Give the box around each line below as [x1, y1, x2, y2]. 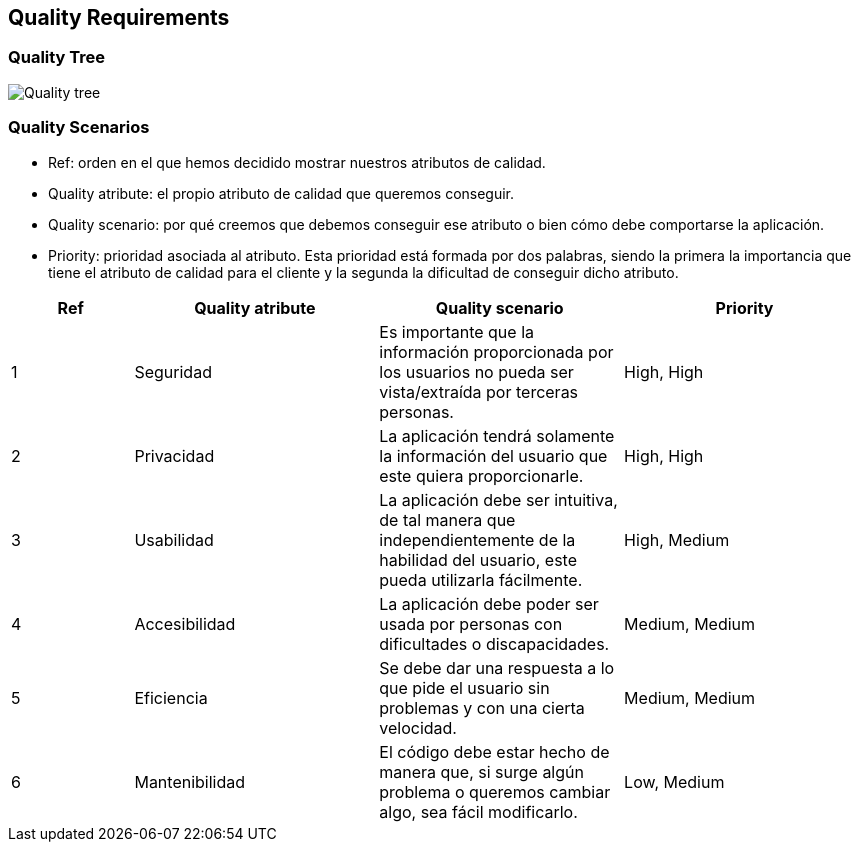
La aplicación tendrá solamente [379, 425, 615, 446]
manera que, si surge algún [379, 761, 584, 782]
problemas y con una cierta [379, 697, 585, 718]
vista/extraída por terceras [379, 381, 579, 402]
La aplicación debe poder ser [379, 593, 599, 614]
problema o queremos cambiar [379, 781, 611, 802]
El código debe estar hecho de [379, 741, 610, 762]
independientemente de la [379, 529, 576, 550]
